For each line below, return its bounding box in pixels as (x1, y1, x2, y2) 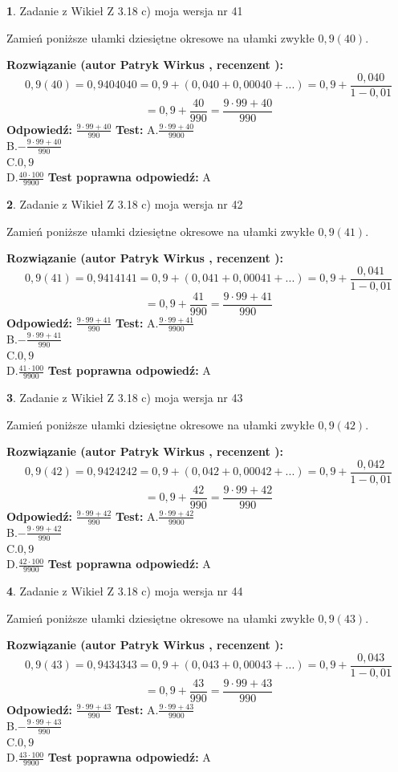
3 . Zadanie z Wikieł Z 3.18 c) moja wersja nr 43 (6, 388, 243, 405)
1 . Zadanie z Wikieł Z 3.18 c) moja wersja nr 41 (6, 2, 243, 18)
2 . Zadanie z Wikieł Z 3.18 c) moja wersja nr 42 (6, 195, 243, 212)
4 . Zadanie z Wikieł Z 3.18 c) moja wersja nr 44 (6, 582, 243, 599)
